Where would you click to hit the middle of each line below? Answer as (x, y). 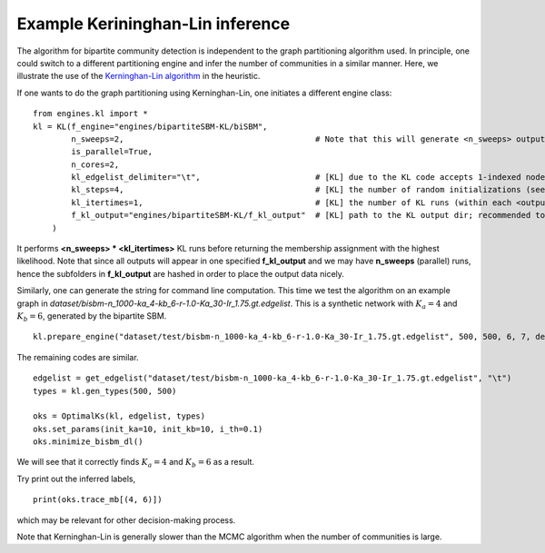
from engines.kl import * (91, 114)
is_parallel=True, (112, 152)
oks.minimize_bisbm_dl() (88, 442)
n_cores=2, (95, 164)
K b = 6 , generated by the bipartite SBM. (92, 316)
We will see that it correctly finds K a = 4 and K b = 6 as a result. (135, 463)
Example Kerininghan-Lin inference (154, 24)
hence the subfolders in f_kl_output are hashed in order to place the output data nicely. (181, 273)
